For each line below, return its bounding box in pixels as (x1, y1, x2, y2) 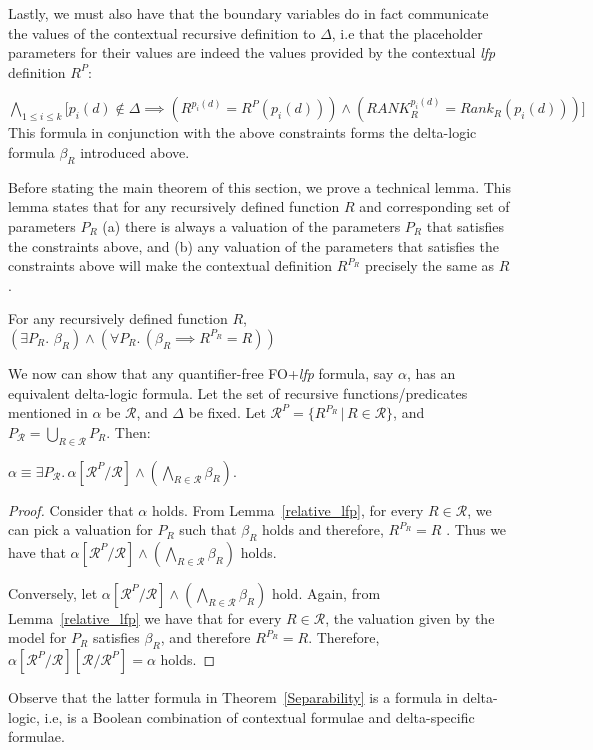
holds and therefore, (262, 519, 384, 540)
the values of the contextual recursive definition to (8, 22, 316, 43)
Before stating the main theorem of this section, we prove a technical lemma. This (8, 176, 511, 197)
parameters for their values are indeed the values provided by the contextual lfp (8, 42, 496, 63)
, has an (407, 362, 456, 383)
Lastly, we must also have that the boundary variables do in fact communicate (8, 3, 489, 23)
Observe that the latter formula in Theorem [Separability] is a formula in (8, 687, 458, 708)
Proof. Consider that (8, 499, 134, 520)
